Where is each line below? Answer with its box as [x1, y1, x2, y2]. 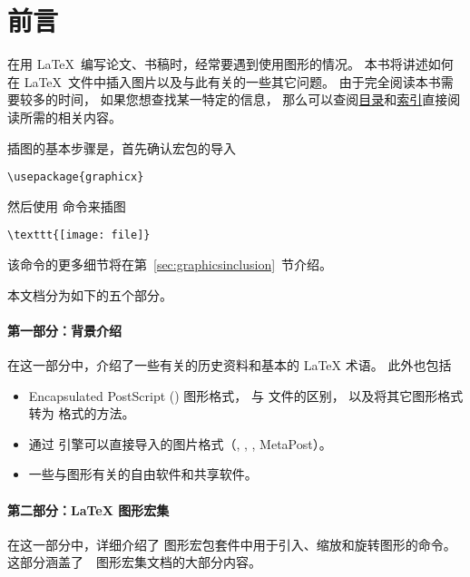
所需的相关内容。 [19, 107, 122, 126]
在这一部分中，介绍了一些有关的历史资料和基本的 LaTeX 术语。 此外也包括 [7, 355, 452, 374]
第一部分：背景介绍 [7, 320, 122, 339]
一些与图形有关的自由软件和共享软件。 [28, 465, 258, 484]
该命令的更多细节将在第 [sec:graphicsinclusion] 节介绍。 [7, 255, 333, 273]
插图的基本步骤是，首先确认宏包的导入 [7, 138, 236, 157]
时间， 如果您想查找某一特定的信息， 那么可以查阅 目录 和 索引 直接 [57, 90, 448, 109]
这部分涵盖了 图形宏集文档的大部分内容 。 [7, 553, 261, 572]
